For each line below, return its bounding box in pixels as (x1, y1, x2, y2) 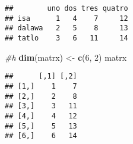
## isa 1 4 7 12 (5, 14, 128, 23)
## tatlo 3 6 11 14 (5, 33, 128, 42)
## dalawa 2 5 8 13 (5, 24, 128, 33)
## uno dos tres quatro (5, 4, 128, 12)
